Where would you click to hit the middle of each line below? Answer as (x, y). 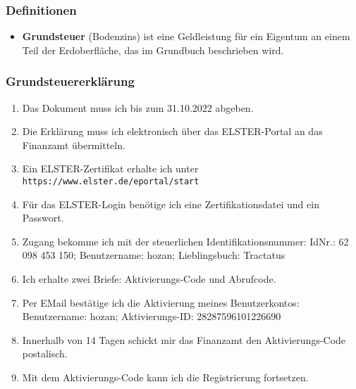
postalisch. (45, 353)
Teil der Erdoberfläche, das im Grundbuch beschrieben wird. (153, 50)
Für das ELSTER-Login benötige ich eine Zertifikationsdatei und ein (171, 204)
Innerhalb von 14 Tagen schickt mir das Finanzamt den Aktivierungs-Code (184, 339)
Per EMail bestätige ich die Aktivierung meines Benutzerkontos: (161, 302)
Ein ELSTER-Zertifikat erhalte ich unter (110, 168)
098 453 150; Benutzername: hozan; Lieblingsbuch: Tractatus (154, 255)
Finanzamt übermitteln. (74, 145)
